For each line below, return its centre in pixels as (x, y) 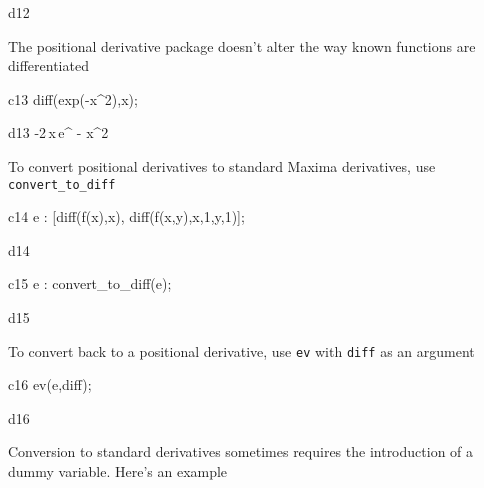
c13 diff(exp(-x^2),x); (73, 98)
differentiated (48, 65)
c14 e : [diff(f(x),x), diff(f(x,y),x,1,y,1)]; (126, 216)
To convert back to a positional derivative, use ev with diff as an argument (241, 350)
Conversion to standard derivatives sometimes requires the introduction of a (241, 451)
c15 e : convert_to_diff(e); (90, 283)
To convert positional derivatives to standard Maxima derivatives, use (222, 165)
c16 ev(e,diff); (50, 384)
